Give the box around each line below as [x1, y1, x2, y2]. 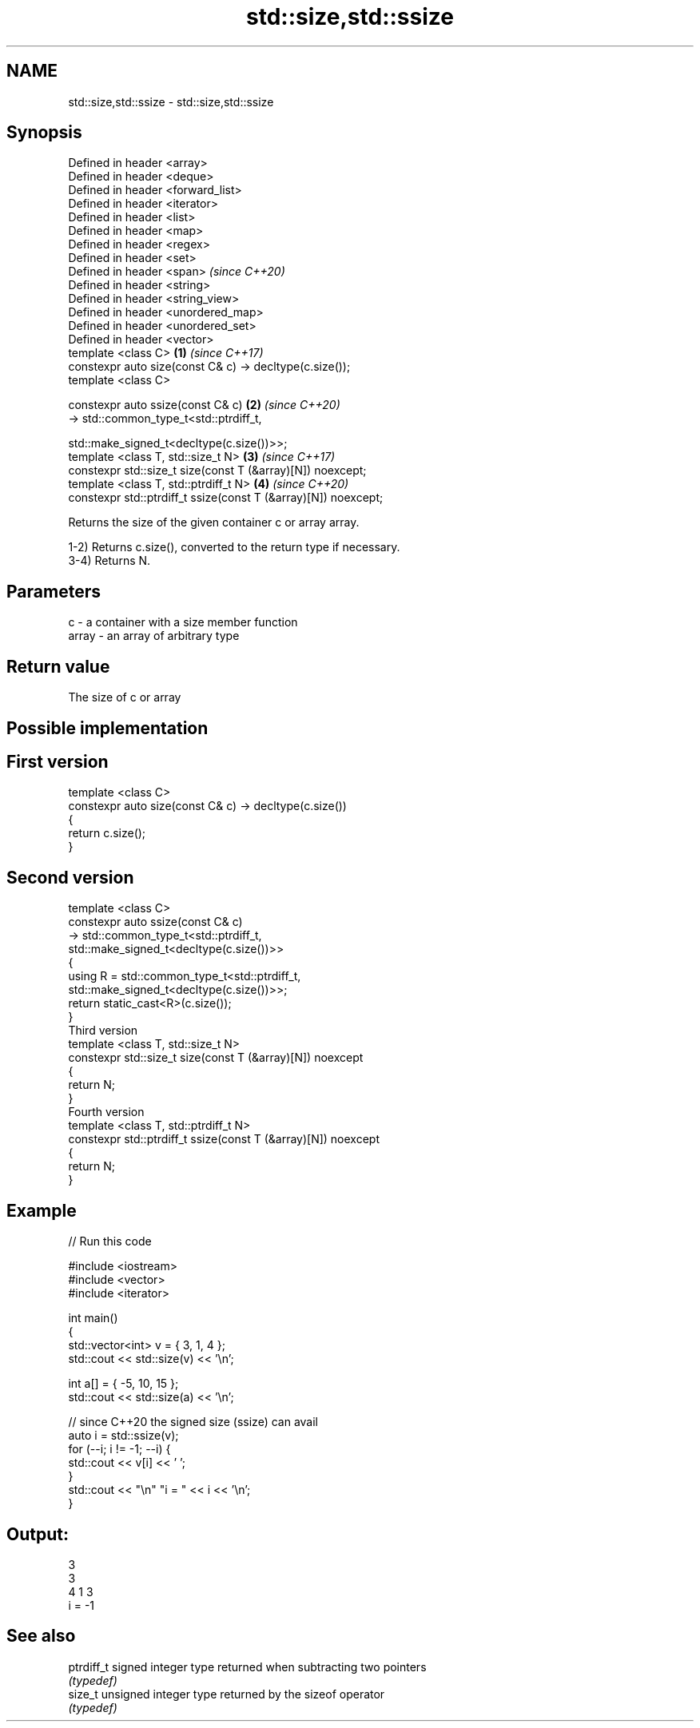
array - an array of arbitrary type [68, 629, 240, 643]
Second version [6, 867, 134, 888]
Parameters [6, 581, 101, 602]
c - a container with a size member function [68, 615, 298, 630]
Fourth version [68, 1105, 145, 1119]
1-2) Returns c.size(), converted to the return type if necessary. [68, 540, 400, 554]
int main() [68, 1311, 118, 1325]
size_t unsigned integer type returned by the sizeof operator [68, 1686, 385, 1701]
